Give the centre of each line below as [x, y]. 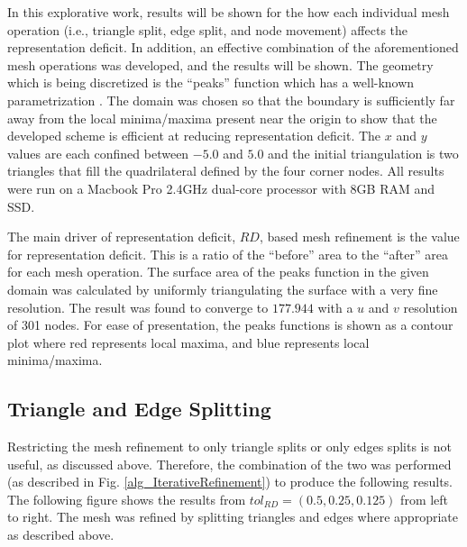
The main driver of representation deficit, [122, 237]
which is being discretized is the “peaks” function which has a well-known [211, 82]
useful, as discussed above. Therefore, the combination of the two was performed [229, 464]
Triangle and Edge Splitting [139, 409]
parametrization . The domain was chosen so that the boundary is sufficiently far [231, 100]
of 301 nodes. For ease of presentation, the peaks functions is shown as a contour [230, 325]
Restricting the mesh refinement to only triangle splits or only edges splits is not [229, 447]
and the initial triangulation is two [363, 153]
